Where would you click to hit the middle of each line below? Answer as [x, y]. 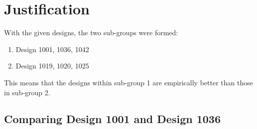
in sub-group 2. [27, 92]
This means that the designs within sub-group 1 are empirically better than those [128, 82]
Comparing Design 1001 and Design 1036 [112, 119]
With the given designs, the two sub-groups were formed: [91, 32]
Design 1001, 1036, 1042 [52, 49]
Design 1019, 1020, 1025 [52, 66]
